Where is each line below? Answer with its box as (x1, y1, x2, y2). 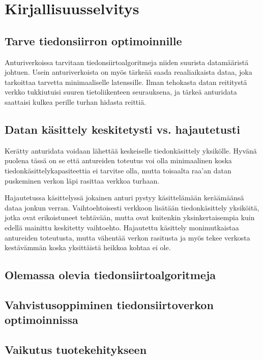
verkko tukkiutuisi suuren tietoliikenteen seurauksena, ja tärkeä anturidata (5, 86, 237, 97)
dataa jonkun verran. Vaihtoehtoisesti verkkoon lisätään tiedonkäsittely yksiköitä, (5, 202, 259, 213)
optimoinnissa (5, 312, 78, 327)
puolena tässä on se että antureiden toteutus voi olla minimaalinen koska (5, 155, 232, 166)
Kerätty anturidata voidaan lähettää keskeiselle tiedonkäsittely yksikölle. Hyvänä (5, 145, 257, 156)
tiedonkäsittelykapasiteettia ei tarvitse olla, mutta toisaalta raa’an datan (5, 165, 231, 175)
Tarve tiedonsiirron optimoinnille (5, 33, 182, 48)
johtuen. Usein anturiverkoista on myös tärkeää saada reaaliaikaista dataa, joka (5, 67, 252, 77)
